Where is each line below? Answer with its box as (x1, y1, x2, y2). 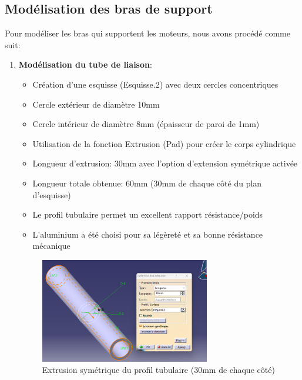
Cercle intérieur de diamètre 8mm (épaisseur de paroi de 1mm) (32, 118, 260, 130)
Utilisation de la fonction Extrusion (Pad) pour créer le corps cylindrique (32, 137, 296, 149)
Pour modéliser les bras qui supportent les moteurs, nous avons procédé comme (5, 27, 290, 39)
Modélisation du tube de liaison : (18, 58, 152, 71)
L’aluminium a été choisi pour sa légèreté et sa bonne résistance (32, 228, 263, 240)
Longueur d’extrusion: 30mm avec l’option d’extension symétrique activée (32, 157, 298, 169)
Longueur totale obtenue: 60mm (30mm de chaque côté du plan (32, 176, 262, 189)
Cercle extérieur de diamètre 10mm (32, 98, 160, 110)
